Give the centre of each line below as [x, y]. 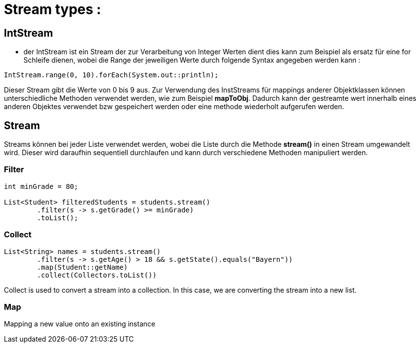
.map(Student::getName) [82, 267]
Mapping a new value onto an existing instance [80, 324]
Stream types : [53, 9]
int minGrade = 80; [41, 186]
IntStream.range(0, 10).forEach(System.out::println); [111, 75]
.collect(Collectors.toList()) [97, 275]
